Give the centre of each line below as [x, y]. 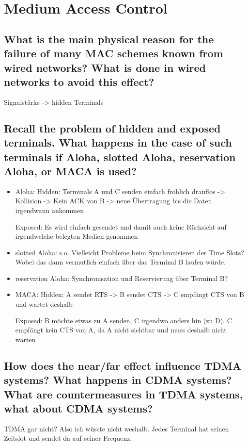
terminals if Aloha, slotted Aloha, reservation [120, 157]
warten [25, 339]
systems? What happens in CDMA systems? [118, 380]
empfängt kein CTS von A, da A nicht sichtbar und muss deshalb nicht [121, 330]
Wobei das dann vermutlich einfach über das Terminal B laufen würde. [120, 262]
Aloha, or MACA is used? [70, 171]
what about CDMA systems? [78, 408]
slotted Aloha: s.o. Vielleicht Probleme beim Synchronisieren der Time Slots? [130, 252]
